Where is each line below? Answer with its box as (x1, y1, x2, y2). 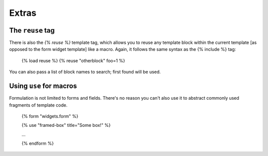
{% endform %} (21, 141, 54, 147)
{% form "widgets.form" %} (21, 113, 79, 119)
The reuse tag (9, 26, 55, 35)
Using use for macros (9, 82, 77, 90)
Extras (9, 7, 37, 18)
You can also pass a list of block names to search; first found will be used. (9, 69, 161, 75)
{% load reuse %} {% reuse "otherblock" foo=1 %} (21, 57, 126, 64)
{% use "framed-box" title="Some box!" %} (21, 122, 111, 128)
